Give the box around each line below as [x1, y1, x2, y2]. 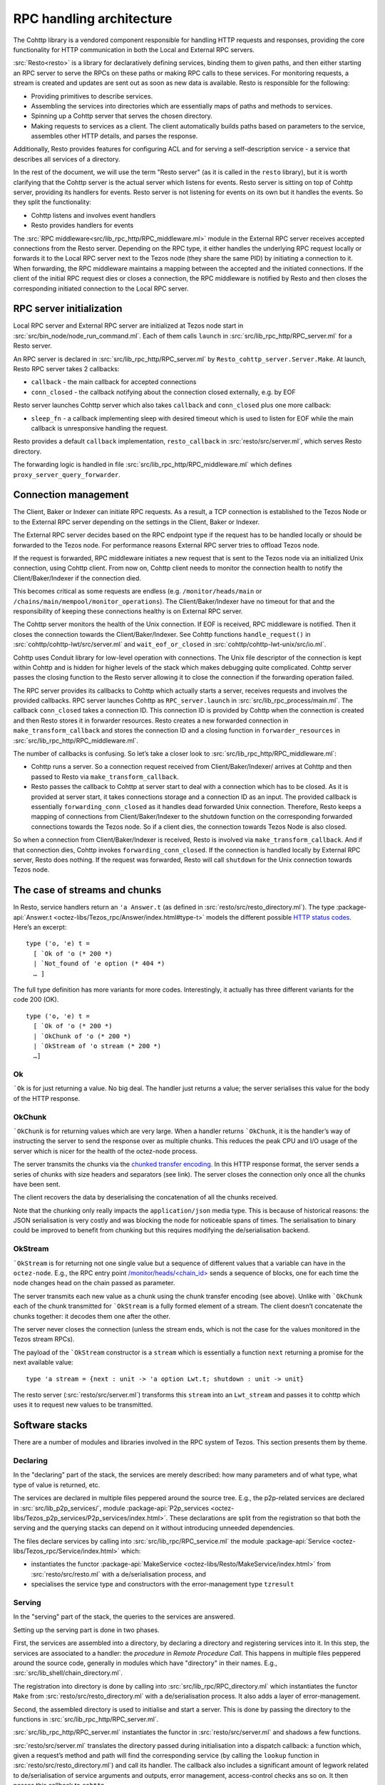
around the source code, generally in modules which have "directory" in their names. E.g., [13, 1659, 277, 1667]
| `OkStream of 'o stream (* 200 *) [33, 1042, 162, 1050]
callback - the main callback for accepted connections [31, 378, 197, 386]
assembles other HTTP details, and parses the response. [31, 132, 198, 141]
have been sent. [13, 1180, 61, 1188]
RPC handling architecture [13, 11, 173, 26]
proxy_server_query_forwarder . [13, 470, 121, 478]
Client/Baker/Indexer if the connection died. [13, 573, 142, 582]
